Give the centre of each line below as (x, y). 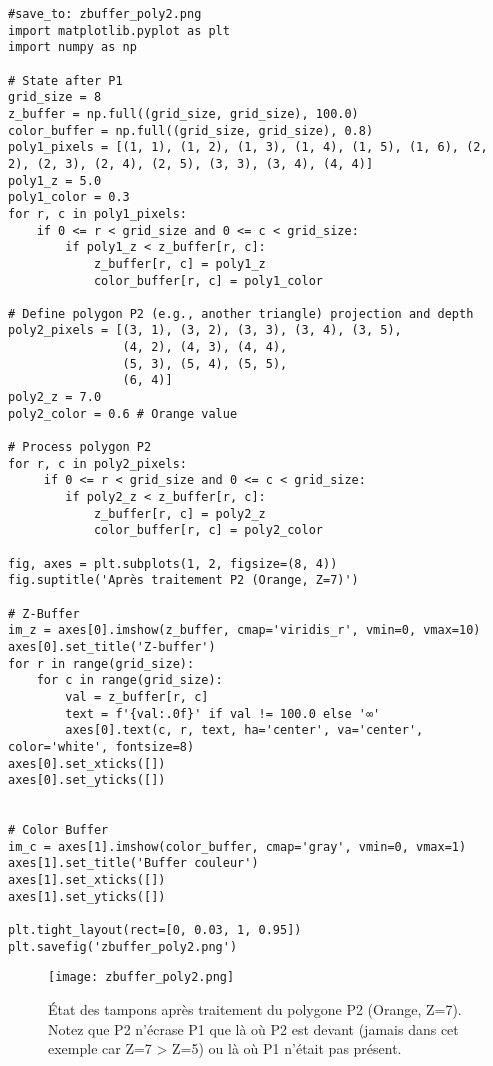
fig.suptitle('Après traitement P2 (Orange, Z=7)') (183, 580)
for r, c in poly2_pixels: (97, 463)
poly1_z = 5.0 (55, 180)
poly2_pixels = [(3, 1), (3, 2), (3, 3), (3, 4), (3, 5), (205, 330)
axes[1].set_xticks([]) (87, 880)
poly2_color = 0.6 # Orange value (123, 413)
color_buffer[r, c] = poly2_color (208, 530)
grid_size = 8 (55, 97)
